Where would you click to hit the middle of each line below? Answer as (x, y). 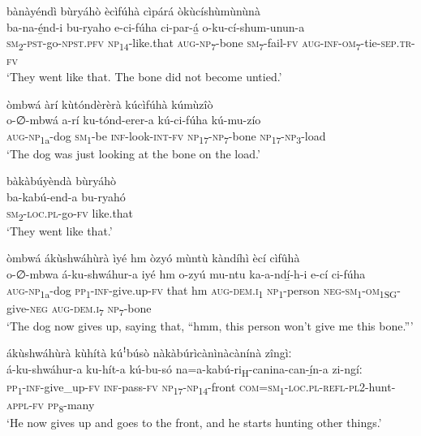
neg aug (50, 307)
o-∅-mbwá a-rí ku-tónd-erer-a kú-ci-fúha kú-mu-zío (134, 120)
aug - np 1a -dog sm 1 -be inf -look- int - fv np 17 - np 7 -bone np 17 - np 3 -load (166, 136)
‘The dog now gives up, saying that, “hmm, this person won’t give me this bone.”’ (210, 325)
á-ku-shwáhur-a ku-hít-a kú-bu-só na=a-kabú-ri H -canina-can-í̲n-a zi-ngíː (185, 369)
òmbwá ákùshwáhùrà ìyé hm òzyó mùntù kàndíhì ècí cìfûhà (153, 258)
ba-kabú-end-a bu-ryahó (66, 196)
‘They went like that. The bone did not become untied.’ (144, 76)
